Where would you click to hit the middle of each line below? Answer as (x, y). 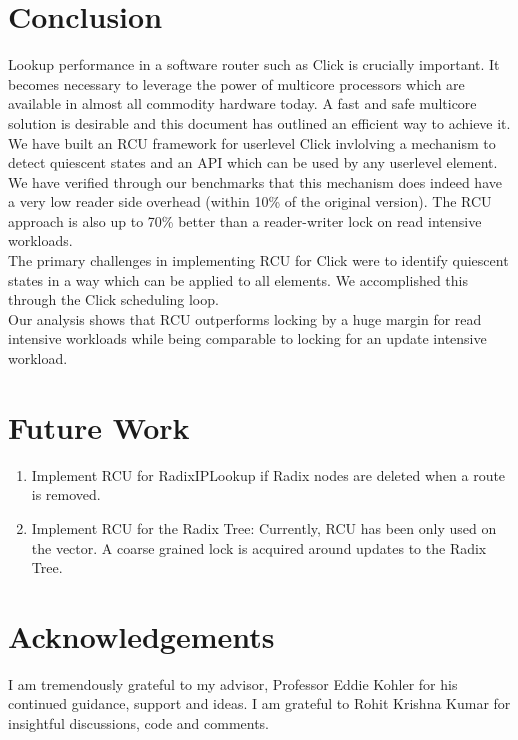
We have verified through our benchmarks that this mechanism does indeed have (255, 181)
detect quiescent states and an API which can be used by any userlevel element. (253, 162)
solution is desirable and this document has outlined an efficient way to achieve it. (259, 122)
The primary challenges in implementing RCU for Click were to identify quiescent (258, 260)
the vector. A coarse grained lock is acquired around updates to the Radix (259, 547)
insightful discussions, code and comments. (139, 723)
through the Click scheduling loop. (113, 299)
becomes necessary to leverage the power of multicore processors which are (236, 83)
